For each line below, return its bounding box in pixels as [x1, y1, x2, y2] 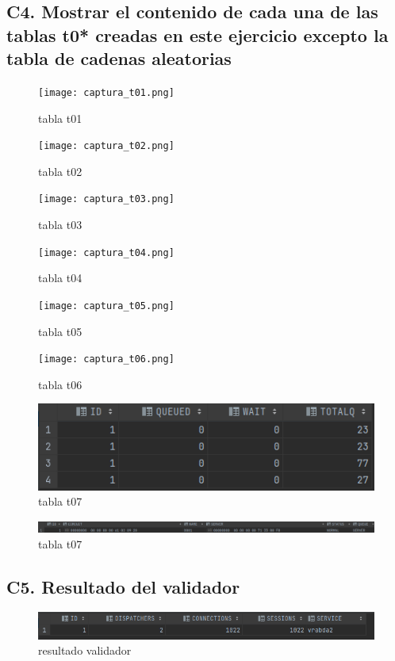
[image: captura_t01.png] [38, 86, 174, 98]
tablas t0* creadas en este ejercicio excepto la [6, 22, 389, 47]
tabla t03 [38, 216, 82, 233]
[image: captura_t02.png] [38, 140, 174, 152]
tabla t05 [38, 323, 82, 339]
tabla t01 [38, 109, 82, 126]
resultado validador [38, 642, 132, 659]
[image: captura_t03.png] [38, 193, 174, 205]
